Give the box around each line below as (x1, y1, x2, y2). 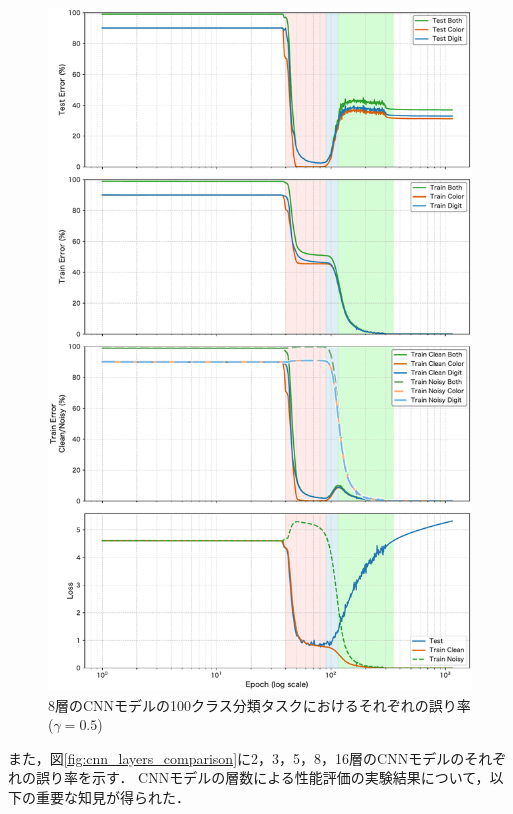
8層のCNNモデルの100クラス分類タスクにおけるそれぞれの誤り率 (48, 694, 471, 715)
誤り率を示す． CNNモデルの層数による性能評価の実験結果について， (35, 767, 490, 788)
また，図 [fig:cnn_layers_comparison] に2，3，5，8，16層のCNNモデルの (8, 747, 465, 768)
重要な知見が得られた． (35, 787, 190, 808)
